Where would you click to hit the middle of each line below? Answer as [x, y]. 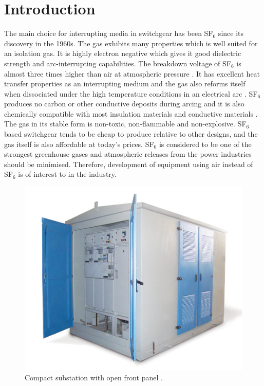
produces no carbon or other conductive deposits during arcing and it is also [124, 104]
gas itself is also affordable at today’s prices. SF [79, 144]
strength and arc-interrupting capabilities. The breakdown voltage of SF [118, 63]
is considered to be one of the [205, 144]
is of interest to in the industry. [67, 174]
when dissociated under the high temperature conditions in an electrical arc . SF [131, 93]
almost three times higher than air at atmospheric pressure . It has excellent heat [132, 73]
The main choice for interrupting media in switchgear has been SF [109, 33]
